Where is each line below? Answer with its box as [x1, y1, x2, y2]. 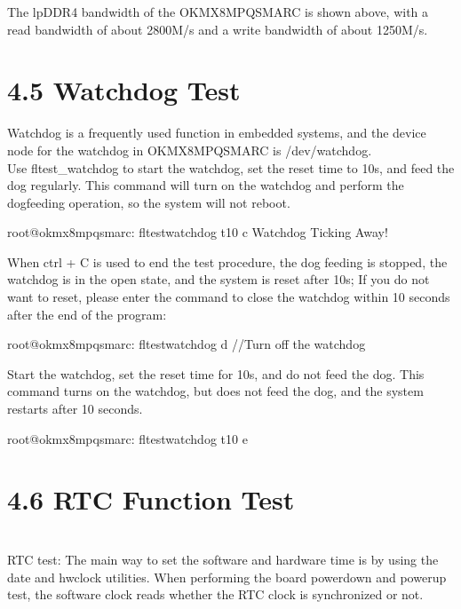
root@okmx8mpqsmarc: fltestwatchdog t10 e [7, 429, 248, 447]
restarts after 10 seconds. [7, 399, 143, 418]
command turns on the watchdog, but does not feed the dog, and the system [7, 382, 424, 400]
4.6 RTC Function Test [7, 481, 295, 518]
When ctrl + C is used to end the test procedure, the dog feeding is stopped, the [7, 252, 448, 271]
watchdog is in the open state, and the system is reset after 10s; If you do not [7, 270, 430, 289]
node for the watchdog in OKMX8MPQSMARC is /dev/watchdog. [7, 140, 372, 159]
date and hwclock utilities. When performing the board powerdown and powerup [7, 567, 447, 586]
